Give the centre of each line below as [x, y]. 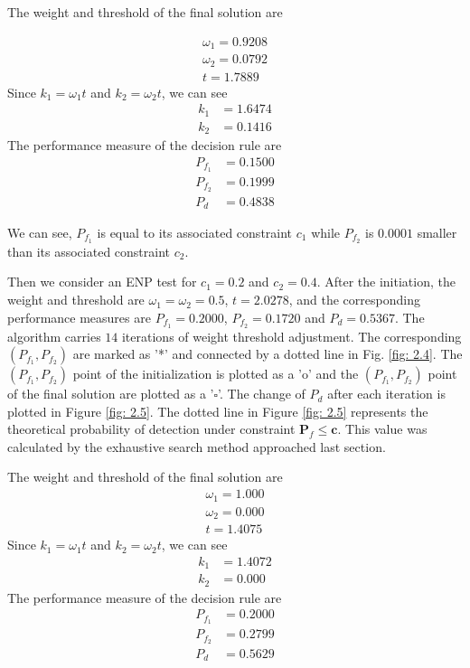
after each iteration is [386, 394]
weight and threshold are [76, 300]
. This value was [382, 429]
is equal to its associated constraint [195, 233]
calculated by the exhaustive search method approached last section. [197, 446]
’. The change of [262, 394]
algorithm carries [54, 336]
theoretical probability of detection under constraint [151, 429]
